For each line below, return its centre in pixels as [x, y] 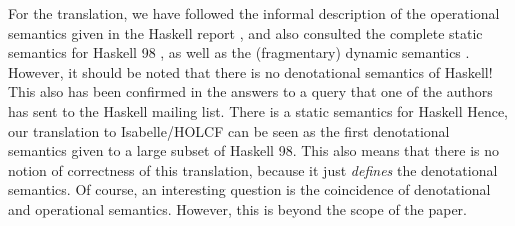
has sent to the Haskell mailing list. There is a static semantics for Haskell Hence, [258, 110]
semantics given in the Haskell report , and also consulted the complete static [245, 32]
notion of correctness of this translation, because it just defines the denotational [253, 169]
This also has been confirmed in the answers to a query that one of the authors [250, 91]
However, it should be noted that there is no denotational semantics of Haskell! [250, 71]
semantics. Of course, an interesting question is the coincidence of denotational [249, 189]
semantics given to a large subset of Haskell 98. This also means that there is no [254, 150]
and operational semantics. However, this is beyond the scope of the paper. [237, 208]
